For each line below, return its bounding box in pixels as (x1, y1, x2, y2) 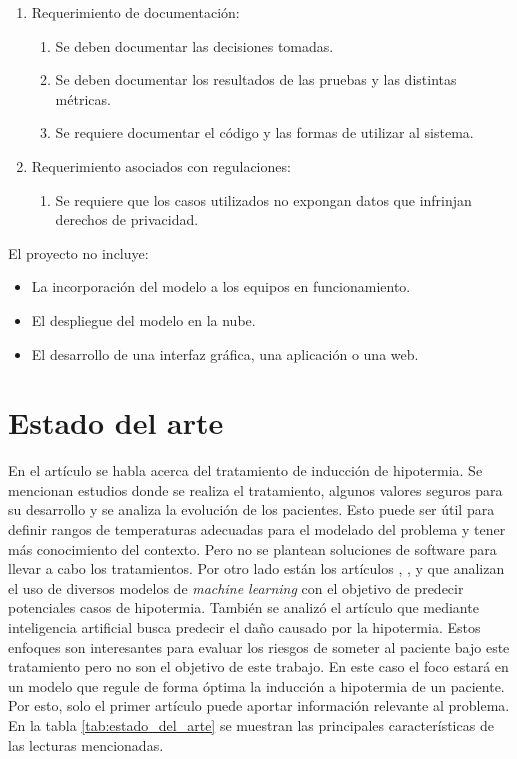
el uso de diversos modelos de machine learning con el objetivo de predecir (8, 577, 464, 598)
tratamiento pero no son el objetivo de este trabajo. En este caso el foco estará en (8, 656, 509, 677)
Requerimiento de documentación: (31, 2, 240, 22)
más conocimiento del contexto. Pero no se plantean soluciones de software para (8, 538, 497, 559)
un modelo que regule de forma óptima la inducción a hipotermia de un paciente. (8, 675, 505, 696)
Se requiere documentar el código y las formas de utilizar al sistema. (55, 122, 474, 143)
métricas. (55, 88, 111, 109)
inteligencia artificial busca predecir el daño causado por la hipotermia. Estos (8, 617, 481, 637)
